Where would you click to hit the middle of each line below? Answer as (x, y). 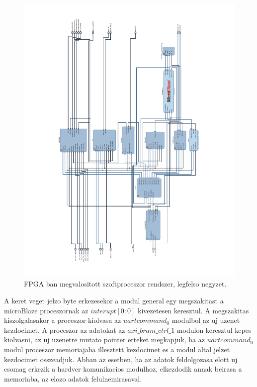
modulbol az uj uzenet (206, 320)
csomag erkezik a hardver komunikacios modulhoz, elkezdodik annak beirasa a (123, 369)
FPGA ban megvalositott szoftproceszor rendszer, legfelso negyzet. (125, 284)
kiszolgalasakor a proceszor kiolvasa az (63, 320)
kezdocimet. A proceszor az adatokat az (65, 330)
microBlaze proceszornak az (46, 310)
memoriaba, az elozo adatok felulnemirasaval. (73, 378)
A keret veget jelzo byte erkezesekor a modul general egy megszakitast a (114, 301)
